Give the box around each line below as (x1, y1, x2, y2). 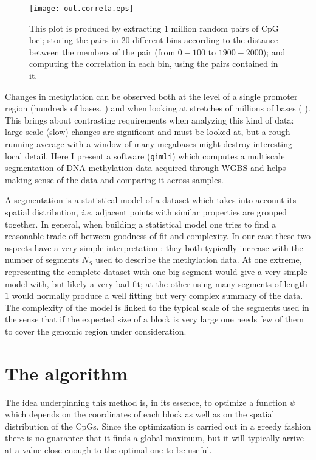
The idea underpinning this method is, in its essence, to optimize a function (5, 396, 287, 408)
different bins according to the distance (132, 33, 278, 46)
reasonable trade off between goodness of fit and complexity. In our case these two (5, 229, 311, 242)
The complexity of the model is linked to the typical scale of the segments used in (5, 301, 309, 313)
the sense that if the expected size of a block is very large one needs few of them (5, 313, 304, 326)
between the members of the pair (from (29, 45, 176, 58)
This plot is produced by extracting (29, 21, 162, 34)
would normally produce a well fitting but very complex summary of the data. (12, 289, 303, 302)
